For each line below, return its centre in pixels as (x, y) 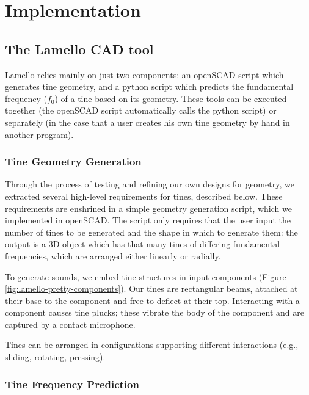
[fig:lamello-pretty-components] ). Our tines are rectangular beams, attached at (151, 288)
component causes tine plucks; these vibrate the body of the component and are (154, 312)
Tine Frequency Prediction (72, 384)
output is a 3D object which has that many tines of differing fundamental (143, 244)
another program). (39, 134)
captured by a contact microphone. (70, 324)
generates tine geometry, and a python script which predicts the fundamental (149, 86)
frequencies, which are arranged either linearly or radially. (113, 255)
